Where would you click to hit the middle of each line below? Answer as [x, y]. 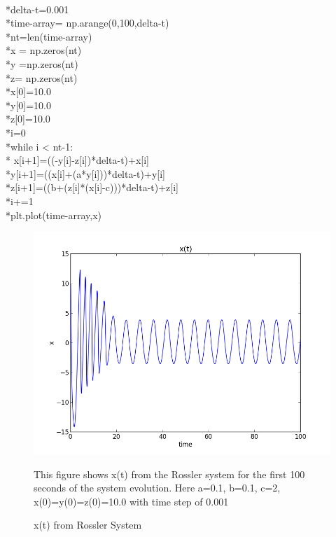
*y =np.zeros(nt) [42, 63]
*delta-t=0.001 [37, 9]
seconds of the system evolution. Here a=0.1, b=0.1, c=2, [157, 488]
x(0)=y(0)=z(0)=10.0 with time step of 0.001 [131, 501]
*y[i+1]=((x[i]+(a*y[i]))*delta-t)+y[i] [85, 173]
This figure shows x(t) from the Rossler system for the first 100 [169, 474]
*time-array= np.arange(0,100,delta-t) [87, 23]
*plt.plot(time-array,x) [54, 215]
